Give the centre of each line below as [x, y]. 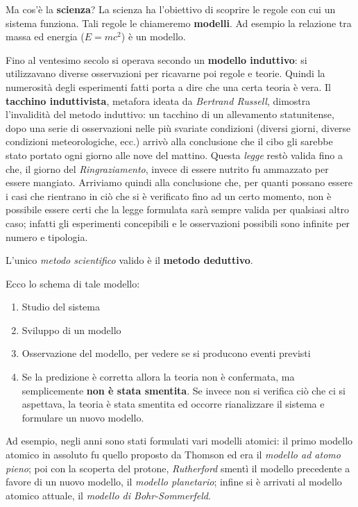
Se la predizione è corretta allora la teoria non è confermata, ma [158, 377]
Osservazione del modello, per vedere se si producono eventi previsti [166, 353]
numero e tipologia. [47, 236]
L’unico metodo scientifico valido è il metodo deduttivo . [129, 260]
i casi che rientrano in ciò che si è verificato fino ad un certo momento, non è [169, 196]
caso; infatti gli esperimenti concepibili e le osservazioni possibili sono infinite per [178, 223]
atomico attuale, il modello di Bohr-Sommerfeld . [108, 495]
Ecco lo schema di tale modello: [73, 283]
